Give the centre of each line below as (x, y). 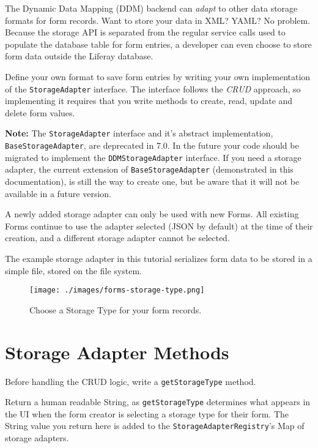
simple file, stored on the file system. (73, 270)
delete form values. (40, 112)
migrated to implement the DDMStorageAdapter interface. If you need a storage (153, 157)
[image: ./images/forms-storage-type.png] (117, 290)
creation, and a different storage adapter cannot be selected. (117, 238)
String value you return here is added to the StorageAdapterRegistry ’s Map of (155, 426)
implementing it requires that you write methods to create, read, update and (149, 101)
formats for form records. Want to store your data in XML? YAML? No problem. (158, 20)
